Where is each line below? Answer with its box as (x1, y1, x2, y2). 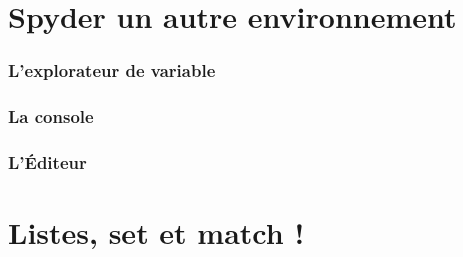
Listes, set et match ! (8, 212, 305, 253)
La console (8, 104, 94, 129)
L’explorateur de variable (8, 58, 216, 83)
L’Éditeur (8, 149, 87, 174)
